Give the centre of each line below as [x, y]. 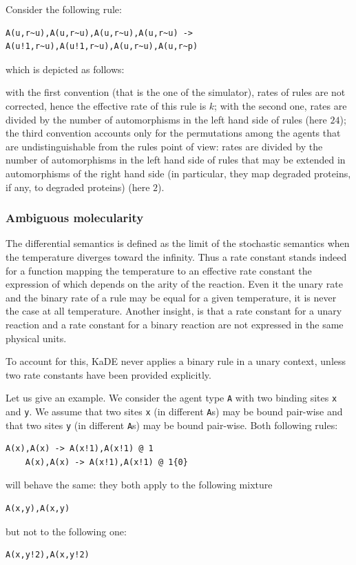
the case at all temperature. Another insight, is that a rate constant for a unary [174, 311]
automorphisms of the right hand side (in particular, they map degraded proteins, [178, 173]
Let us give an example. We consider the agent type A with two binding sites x [171, 398]
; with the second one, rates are [281, 105]
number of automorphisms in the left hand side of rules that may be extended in [176, 160]
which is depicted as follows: [65, 69]
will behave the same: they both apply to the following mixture [139, 485]
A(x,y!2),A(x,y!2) [48, 555]
